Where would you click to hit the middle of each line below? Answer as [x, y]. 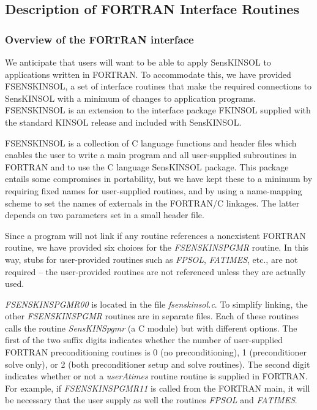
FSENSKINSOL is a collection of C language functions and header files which [151, 142]
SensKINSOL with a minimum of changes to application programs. [131, 98]
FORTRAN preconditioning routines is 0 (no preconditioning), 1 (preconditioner [156, 352]
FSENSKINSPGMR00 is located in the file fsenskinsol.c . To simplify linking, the [156, 304]
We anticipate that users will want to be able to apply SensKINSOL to [138, 62]
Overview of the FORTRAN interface [99, 39]
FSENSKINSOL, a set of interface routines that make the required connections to [158, 86]
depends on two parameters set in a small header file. [105, 215]
